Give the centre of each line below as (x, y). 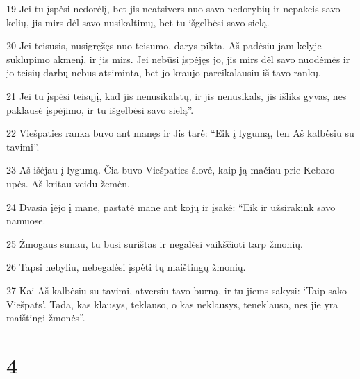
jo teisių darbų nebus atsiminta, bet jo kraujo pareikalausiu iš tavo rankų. (164, 73)
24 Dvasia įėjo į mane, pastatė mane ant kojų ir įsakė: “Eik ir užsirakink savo (171, 207)
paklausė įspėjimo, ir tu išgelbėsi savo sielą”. (100, 109)
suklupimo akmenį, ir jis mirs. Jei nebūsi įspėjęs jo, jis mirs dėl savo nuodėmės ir (178, 59)
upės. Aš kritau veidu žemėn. (68, 183)
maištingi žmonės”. (46, 318)
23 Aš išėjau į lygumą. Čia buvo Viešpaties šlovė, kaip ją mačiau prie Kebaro (171, 170)
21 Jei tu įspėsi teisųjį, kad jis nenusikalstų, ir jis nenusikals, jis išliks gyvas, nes (177, 95)
